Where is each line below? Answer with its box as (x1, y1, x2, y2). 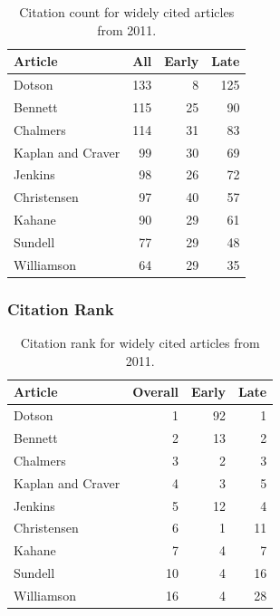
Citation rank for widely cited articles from (20, 333, 260, 352)
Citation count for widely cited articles (19, 3, 235, 21)
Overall (132, 382, 179, 401)
